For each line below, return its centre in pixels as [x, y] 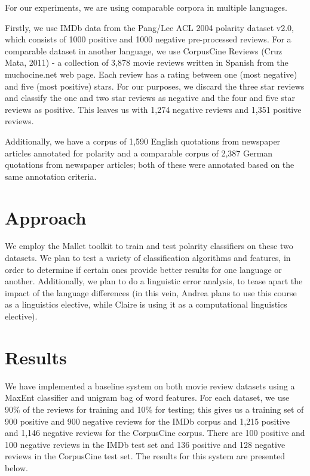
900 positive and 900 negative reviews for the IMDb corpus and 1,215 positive [148, 421]
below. [16, 467]
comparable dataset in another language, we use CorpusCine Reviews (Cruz [144, 50]
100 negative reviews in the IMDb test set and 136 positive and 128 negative [145, 444]
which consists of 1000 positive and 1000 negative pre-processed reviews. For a [148, 39]
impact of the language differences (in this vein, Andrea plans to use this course [151, 292]
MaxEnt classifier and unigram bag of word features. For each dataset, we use [147, 397]
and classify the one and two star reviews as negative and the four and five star [150, 98]
